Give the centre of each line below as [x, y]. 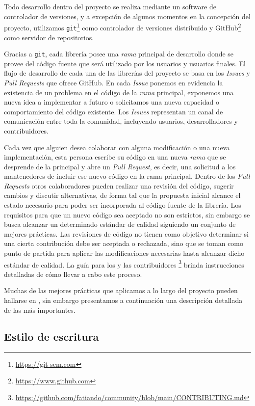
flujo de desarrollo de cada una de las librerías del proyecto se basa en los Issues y [127, 73]
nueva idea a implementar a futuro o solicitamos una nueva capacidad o [112, 102]
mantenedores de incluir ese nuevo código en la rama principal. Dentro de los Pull [127, 176]
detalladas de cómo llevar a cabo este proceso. [73, 274]
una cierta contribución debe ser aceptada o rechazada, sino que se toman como [124, 243]
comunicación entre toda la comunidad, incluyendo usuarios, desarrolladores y [121, 121]
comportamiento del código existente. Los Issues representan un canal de [114, 111]
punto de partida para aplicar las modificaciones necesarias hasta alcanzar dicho [124, 253]
